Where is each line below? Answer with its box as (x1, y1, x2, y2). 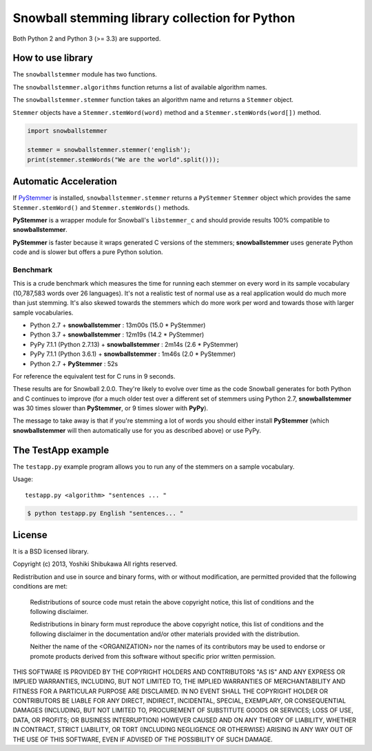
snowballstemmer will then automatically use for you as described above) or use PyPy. (12, 426, 262, 434)
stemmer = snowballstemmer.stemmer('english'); (27, 146, 191, 154)
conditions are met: (12, 582, 68, 591)
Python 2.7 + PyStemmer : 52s (30, 359, 118, 368)
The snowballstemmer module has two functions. (12, 70, 158, 78)
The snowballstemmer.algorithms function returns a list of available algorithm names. (12, 83, 268, 91)
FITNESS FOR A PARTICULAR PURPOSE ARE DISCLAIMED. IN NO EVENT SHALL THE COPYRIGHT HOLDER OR (12, 687, 329, 695)
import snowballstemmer (27, 127, 108, 134)
